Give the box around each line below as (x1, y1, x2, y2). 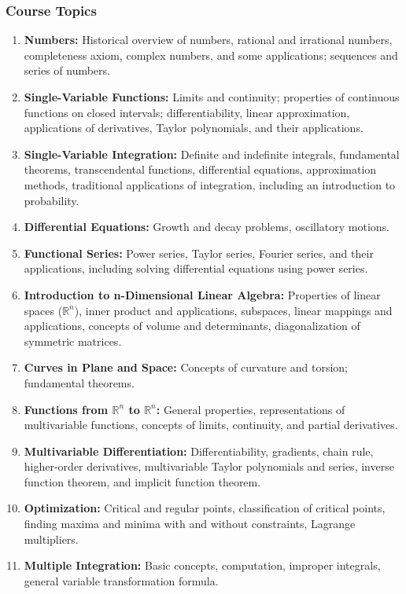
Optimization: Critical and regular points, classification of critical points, (24, 500, 386, 516)
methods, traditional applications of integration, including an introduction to (24, 176, 396, 192)
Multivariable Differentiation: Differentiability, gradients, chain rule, (24, 442, 374, 459)
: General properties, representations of (156, 401, 345, 417)
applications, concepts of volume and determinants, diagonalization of (24, 317, 360, 334)
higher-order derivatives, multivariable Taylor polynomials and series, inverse (24, 458, 394, 475)
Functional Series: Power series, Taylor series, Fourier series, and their (24, 244, 374, 261)
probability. (24, 192, 79, 208)
